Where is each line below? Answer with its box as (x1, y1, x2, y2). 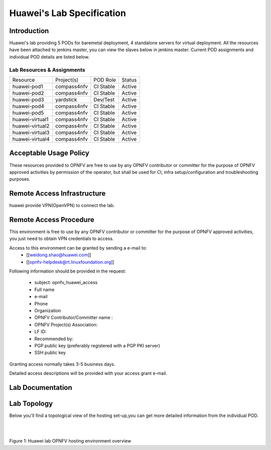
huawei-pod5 (12, 109, 44, 116)
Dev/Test (93, 96, 115, 103)
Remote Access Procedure (9, 215, 95, 224)
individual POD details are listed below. (9, 54, 90, 60)
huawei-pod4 (12, 103, 45, 110)
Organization (34, 308, 61, 313)
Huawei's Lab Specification (9, 8, 126, 19)
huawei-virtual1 (12, 116, 49, 123)
